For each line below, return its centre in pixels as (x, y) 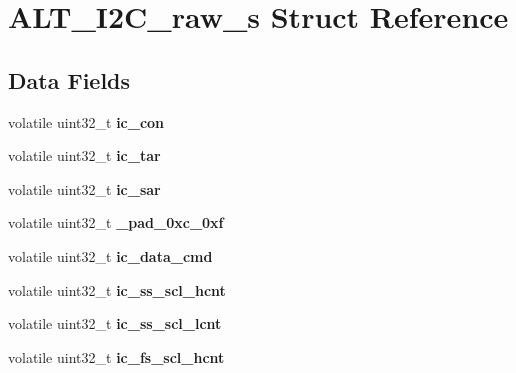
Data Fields (69, 79)
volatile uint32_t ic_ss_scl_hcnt (117, 289)
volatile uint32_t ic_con (86, 121)
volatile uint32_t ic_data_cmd (110, 255)
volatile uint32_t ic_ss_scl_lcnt (115, 323)
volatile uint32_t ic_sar (84, 188)
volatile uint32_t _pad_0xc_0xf (116, 222)
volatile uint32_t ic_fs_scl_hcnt (116, 356)
